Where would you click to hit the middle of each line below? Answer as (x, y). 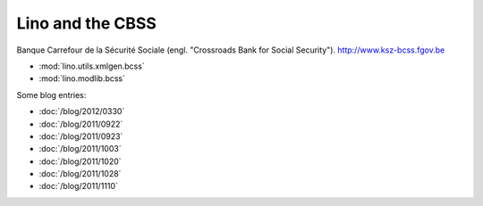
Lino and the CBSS (86, 23)
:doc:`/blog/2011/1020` (80, 161)
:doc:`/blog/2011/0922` (81, 124)
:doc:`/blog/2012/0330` (82, 111)
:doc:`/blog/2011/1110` (78, 186)
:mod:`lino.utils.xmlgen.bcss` (92, 66)
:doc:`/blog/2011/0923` (81, 136)
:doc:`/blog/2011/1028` (80, 174)
